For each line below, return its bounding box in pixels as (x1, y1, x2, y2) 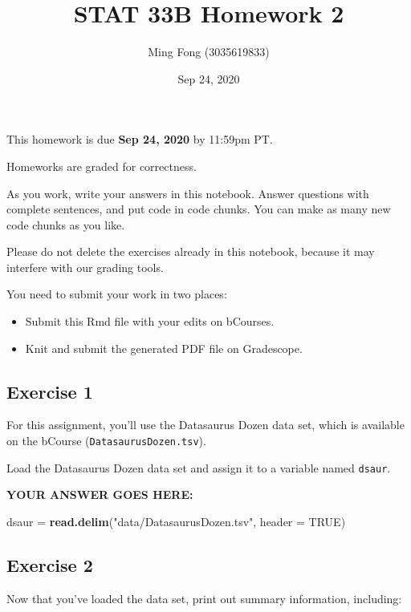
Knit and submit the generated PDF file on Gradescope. (25, 339, 303, 356)
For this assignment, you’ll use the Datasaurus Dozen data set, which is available (6, 416, 405, 433)
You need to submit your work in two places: (6, 286, 227, 302)
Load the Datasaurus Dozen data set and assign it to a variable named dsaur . (6, 459, 391, 476)
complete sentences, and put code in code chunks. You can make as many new (6, 201, 391, 217)
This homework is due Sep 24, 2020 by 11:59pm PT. (6, 131, 273, 148)
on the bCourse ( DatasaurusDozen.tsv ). (6, 432, 206, 449)
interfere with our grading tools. (6, 258, 164, 275)
